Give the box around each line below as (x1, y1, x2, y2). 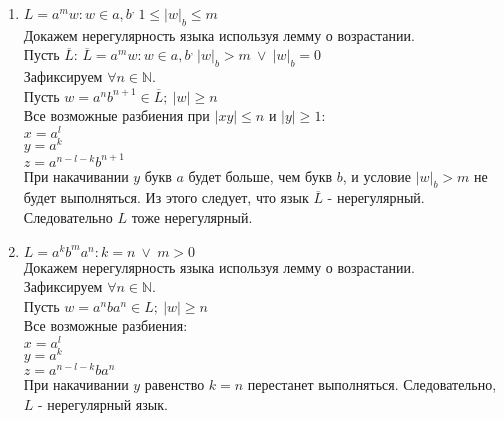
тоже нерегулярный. (131, 207, 253, 228)
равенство (144, 374, 205, 395)
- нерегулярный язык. (38, 393, 168, 414)
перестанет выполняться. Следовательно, (247, 374, 497, 395)
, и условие (342, 165, 411, 186)
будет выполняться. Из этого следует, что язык (23, 187, 309, 208)
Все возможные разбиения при (23, 105, 210, 126)
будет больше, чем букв (188, 165, 333, 186)
